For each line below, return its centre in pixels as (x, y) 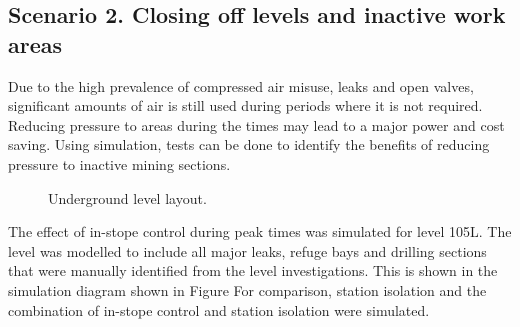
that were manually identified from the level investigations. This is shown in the (253, 270)
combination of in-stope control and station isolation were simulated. (219, 309)
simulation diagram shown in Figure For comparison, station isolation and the (247, 289)
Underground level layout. (127, 197)
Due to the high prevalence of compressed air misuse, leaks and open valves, (241, 85)
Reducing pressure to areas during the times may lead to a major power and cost (256, 124)
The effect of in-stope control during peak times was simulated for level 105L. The (260, 231)
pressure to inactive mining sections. (119, 163)
